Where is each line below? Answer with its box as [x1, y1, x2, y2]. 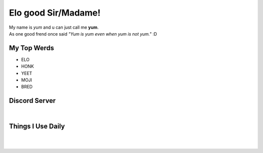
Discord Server [9, 96, 56, 105]
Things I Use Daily [9, 122, 65, 131]
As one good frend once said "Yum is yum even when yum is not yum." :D [9, 31, 157, 37]
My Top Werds [9, 44, 55, 52]
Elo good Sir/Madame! [9, 7, 101, 18]
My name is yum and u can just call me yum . [9, 24, 99, 30]
